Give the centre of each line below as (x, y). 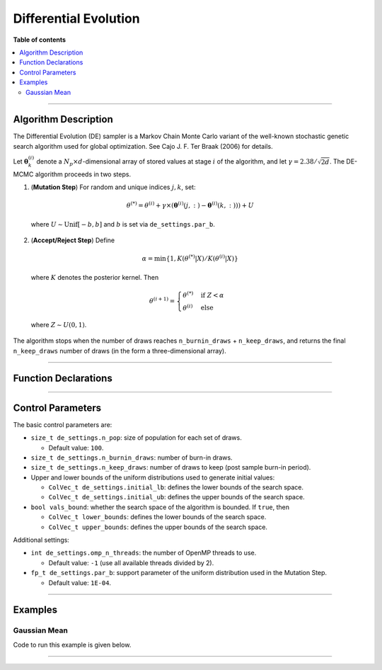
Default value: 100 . (76, 448)
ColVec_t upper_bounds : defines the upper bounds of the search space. (158, 527)
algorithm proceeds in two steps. (83, 174)
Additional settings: (41, 540)
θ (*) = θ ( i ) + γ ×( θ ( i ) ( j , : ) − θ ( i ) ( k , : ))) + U (190, 205)
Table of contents (40, 40)
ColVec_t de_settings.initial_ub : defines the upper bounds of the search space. (176, 497)
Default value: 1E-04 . (80, 583)
